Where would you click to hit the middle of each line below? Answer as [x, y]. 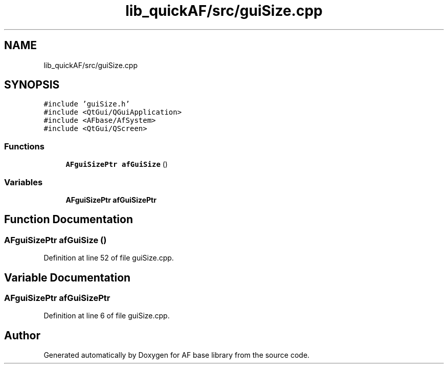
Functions [24, 146]
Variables [24, 182]
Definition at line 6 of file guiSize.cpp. [107, 316]
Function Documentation [69, 220]
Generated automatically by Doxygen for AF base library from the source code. [177, 355]
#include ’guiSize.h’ [87, 104]
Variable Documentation [68, 277]
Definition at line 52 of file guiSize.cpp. [109, 258]
